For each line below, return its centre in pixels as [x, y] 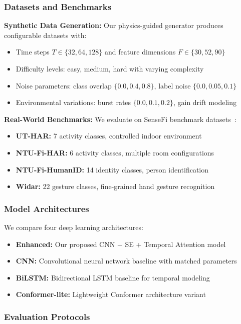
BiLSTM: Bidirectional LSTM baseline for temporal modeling [113, 277]
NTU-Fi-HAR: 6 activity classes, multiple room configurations [115, 152]
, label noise [172, 85]
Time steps [33, 52]
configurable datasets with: [45, 35]
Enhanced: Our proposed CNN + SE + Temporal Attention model [121, 244]
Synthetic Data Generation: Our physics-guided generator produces [114, 25]
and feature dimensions [140, 52]
